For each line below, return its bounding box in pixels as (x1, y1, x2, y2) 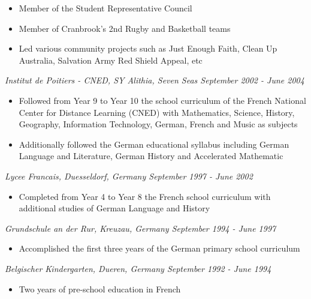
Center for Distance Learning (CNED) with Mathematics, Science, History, (19, 106, 295, 118)
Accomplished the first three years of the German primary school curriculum (19, 242, 300, 255)
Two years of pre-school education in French (19, 282, 181, 295)
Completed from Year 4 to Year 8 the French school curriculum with (19, 190, 271, 202)
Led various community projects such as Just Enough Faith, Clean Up (19, 42, 277, 55)
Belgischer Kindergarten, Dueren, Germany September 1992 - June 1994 (5, 262, 271, 274)
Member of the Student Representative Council (19, 2, 192, 14)
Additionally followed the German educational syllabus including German (19, 137, 289, 150)
